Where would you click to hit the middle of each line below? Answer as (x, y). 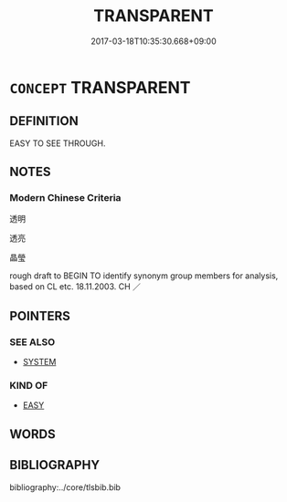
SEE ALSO (32, 341)
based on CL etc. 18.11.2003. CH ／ (75, 287)
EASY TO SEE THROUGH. (58, 143)
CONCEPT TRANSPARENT (100, 87)
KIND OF (29, 386)
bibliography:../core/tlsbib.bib (65, 487)
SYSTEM (39, 362)
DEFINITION (44, 121)
